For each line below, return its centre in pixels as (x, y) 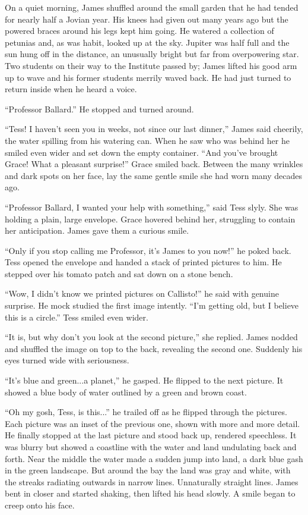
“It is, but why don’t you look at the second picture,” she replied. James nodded (151, 337)
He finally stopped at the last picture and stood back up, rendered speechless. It (151, 435)
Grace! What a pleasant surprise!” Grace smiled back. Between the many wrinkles (154, 164)
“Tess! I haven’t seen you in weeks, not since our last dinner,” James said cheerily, (154, 129)
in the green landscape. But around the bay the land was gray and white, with (148, 470)
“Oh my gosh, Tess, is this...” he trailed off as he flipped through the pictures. (146, 412)
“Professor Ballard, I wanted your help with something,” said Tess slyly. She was (152, 207)
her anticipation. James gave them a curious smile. (97, 230)
